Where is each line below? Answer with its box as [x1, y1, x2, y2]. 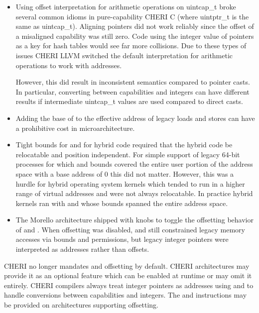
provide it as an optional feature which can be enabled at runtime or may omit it [4, 270, 252, 281]
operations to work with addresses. [15, 60, 122, 70]
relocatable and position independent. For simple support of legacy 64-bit [15, 149, 240, 159]
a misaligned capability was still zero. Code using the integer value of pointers [15, 30, 254, 41]
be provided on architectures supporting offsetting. [4, 300, 158, 310]
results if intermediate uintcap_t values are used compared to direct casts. [15, 96, 243, 106]
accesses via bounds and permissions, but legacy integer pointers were [15, 234, 229, 244]
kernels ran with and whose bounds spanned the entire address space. [15, 198, 228, 208]
